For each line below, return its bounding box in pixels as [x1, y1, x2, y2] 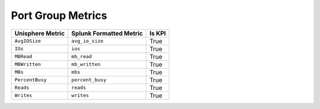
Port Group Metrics [11, 9, 107, 22]
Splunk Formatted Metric [71, 29, 143, 37]
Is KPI [149, 29, 166, 37]
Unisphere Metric [14, 29, 65, 37]
